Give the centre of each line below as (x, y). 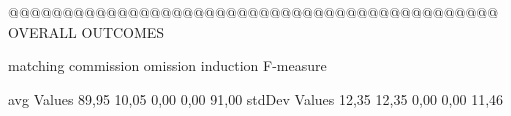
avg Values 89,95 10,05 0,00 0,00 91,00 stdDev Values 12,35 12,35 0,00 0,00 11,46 (256, 98)
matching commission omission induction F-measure (167, 65)
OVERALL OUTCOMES (86, 31)
